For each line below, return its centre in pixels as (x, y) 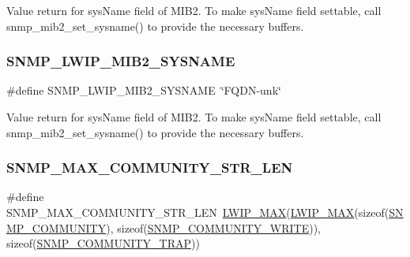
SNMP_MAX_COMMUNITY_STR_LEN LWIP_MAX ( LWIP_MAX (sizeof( (198, 212)
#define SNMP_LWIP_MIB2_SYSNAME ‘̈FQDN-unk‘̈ (144, 90)
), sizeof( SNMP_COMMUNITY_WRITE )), (213, 227)
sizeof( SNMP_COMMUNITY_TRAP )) (103, 243)
